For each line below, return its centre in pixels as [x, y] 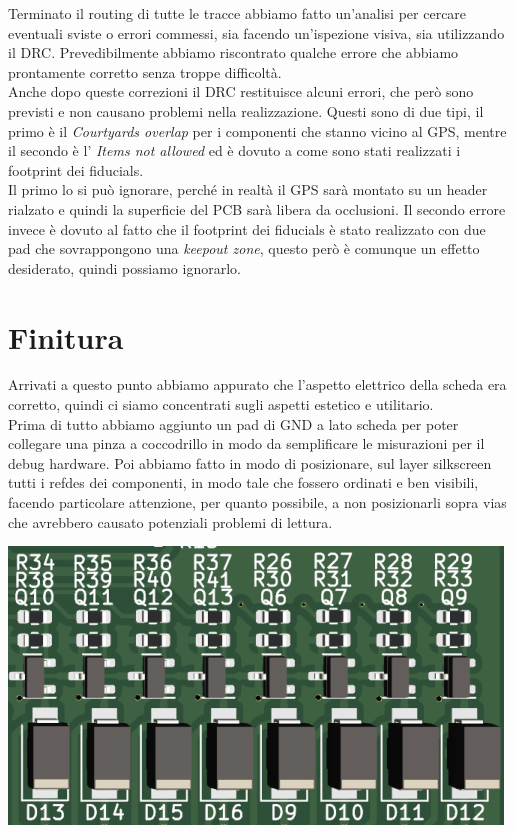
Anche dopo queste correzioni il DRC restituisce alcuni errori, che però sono [241, 91]
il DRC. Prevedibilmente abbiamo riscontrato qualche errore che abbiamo [233, 52]
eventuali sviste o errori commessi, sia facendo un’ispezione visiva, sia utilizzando [256, 32]
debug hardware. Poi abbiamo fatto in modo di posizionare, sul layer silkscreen [250, 462]
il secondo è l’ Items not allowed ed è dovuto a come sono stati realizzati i [234, 150]
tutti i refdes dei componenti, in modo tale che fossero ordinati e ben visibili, [243, 482]
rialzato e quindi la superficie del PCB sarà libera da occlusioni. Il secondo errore [257, 208]
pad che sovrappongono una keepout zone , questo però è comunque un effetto [244, 248]
